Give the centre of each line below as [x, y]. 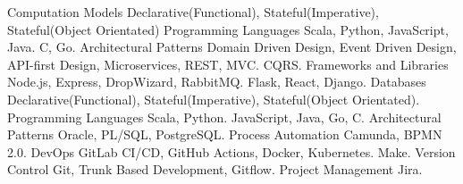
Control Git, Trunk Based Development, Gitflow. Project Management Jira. [215, 169]
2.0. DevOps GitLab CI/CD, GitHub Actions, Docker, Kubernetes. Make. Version [231, 151]
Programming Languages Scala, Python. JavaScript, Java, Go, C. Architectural [224, 117]
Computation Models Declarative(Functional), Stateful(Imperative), [193, 12]
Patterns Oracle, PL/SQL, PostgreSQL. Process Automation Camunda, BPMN [225, 134]
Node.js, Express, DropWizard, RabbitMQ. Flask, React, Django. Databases [217, 82]
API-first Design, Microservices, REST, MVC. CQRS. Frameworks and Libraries [228, 64]
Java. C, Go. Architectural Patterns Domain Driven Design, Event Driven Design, [232, 47]
